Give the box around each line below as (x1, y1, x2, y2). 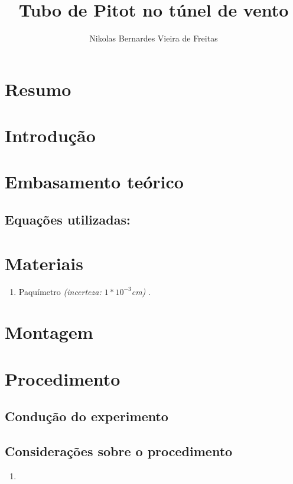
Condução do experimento (5, 407, 168, 425)
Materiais (5, 251, 84, 275)
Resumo (5, 76, 71, 101)
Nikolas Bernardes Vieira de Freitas (89, 32, 218, 44)
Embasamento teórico (5, 169, 184, 194)
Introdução (5, 123, 96, 148)
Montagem (5, 320, 93, 344)
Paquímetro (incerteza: (18, 285, 102, 297)
